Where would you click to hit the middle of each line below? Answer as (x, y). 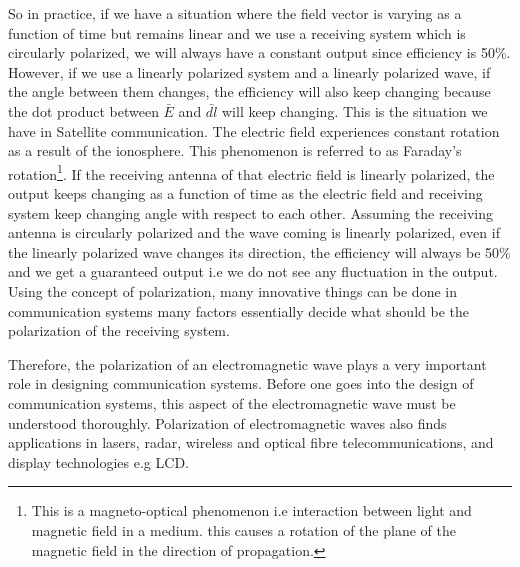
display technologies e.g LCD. (98, 461)
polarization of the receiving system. (119, 330)
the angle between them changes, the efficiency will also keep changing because (249, 91)
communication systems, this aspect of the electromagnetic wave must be (232, 402)
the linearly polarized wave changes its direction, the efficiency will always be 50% (259, 251)
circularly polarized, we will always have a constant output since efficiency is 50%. (259, 52)
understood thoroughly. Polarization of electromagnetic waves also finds (227, 422)
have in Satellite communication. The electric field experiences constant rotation (254, 130)
